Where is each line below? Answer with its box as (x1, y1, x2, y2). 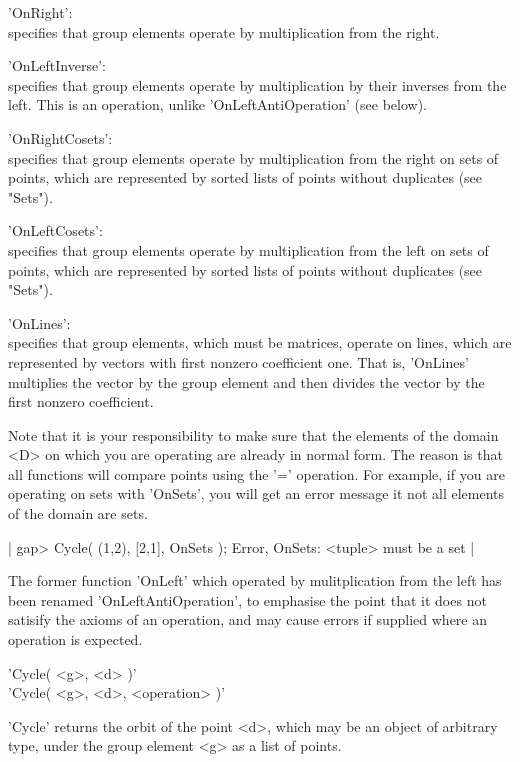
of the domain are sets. (8, 503, 148, 524)
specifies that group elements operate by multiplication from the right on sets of (8, 147, 499, 168)
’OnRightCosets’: (8, 127, 113, 148)
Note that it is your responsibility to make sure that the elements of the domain (8, 424, 499, 445)
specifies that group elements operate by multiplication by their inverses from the (8, 74, 507, 95)
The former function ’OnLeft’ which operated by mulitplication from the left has (8, 570, 502, 591)
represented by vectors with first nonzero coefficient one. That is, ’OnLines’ (8, 351, 469, 372)
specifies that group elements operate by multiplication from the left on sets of (8, 239, 489, 260)
